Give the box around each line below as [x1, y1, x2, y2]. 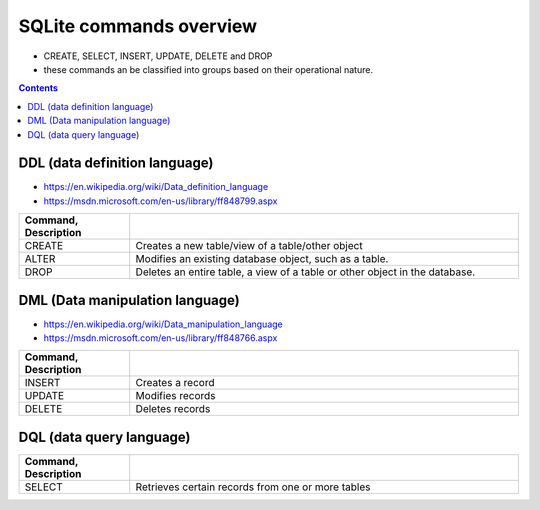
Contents [18, 82, 59, 94]
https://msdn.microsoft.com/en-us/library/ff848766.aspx [43, 332, 278, 344]
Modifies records [135, 389, 216, 403]
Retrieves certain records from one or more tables [135, 480, 371, 494]
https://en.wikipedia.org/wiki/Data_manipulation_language [43, 318, 284, 330]
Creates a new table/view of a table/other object [135, 239, 364, 253]
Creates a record [135, 376, 215, 390]
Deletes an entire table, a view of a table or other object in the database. [135, 265, 476, 279]
